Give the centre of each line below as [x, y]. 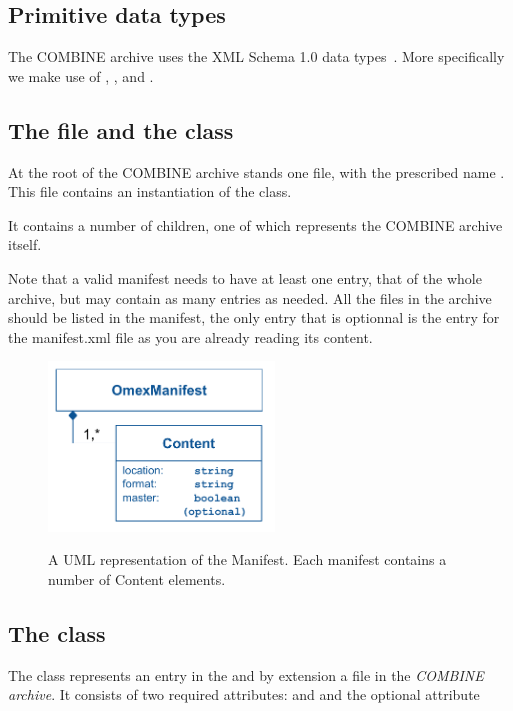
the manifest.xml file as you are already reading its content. [190, 336]
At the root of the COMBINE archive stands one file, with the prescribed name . [256, 171]
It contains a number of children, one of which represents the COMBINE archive [255, 224]
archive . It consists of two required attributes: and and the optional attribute [244, 694]
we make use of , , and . [81, 75]
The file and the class [121, 129]
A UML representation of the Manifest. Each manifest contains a [247, 559]
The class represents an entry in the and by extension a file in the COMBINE [246, 674]
